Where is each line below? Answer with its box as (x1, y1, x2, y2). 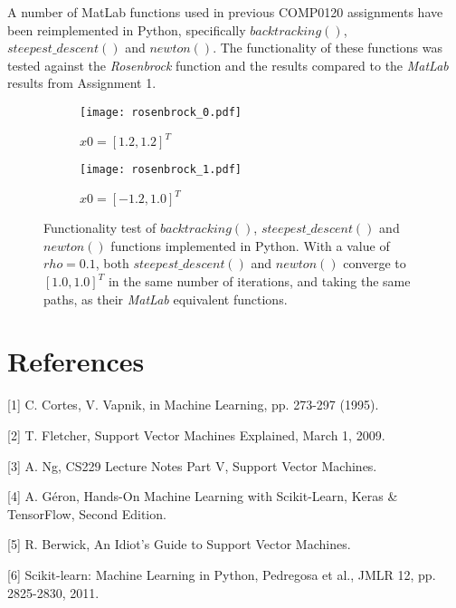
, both (95, 254, 129, 273)
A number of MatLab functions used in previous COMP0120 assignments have (7, 3, 443, 21)
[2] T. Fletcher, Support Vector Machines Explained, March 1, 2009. (7, 425, 385, 444)
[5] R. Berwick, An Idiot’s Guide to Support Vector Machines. (7, 535, 351, 554)
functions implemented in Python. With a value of (110, 236, 390, 255)
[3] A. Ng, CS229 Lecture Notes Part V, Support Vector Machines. (7, 456, 377, 475)
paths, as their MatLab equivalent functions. (43, 289, 288, 308)
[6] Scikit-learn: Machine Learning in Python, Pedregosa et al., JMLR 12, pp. (7, 565, 436, 584)
